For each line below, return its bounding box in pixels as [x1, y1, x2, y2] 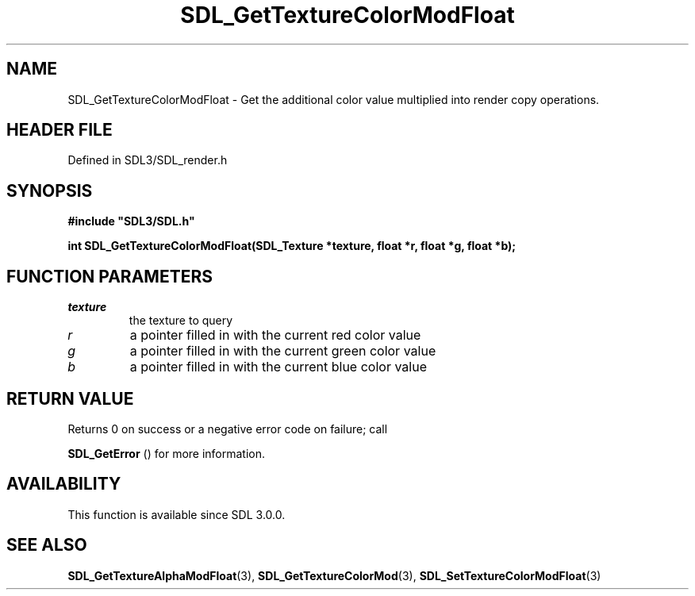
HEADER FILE [6, 120, 113, 140]
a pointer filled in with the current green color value [129, 343, 436, 360]
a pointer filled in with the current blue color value [129, 359, 427, 375]
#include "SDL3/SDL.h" [67, 214, 195, 229]
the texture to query [129, 313, 233, 328]
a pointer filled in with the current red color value [129, 327, 421, 344]
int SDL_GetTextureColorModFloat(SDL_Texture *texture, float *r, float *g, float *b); [67, 239, 516, 253]
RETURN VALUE [6, 388, 134, 409]
